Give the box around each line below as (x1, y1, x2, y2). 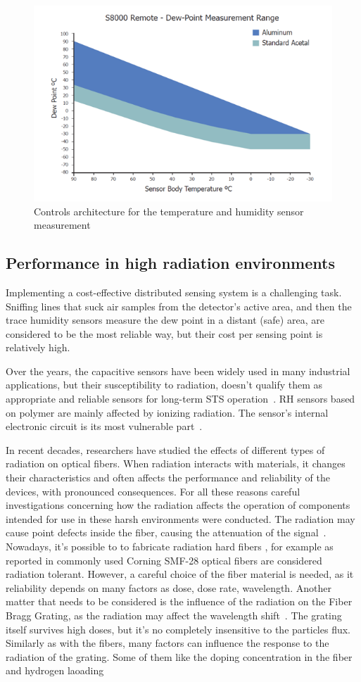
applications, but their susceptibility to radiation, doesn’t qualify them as (6, 377, 323, 392)
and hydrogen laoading (6, 663, 104, 678)
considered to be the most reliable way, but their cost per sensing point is (6, 326, 323, 341)
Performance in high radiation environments (6, 252, 335, 274)
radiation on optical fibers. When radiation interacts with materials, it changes (6, 456, 346, 471)
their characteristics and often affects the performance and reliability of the (6, 470, 330, 485)
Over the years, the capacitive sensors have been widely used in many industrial (6, 363, 350, 378)
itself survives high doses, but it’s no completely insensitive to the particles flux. (6, 621, 350, 636)
